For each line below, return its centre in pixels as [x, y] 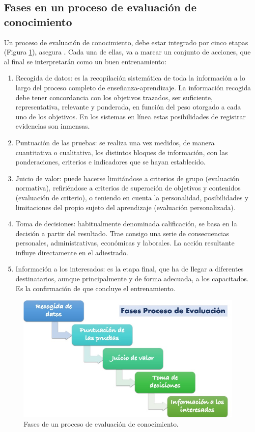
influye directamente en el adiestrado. [72, 252]
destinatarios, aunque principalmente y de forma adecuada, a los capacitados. [132, 279]
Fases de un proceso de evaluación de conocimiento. [101, 424]
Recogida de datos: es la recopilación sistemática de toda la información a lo [130, 78]
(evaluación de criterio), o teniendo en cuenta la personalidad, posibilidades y [132, 197]
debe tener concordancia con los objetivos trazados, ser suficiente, [114, 97]
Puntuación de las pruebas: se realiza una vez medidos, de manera [115, 142]
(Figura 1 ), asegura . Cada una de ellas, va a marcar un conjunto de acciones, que [127, 52]
